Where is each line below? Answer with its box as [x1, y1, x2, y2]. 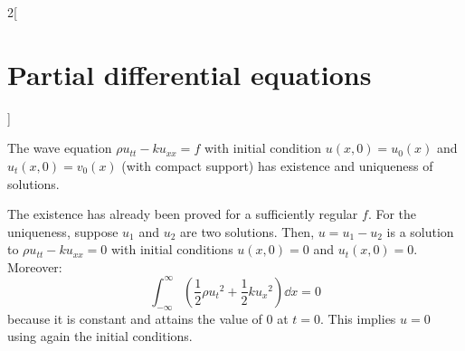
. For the [367, 204, 417, 223]
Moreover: [7, 257, 62, 276]
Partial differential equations [7, 55, 372, 92]
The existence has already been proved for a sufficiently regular [7, 204, 358, 223]
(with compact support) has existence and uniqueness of [121, 156, 433, 175]
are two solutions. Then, [180, 222, 315, 241]
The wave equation [7, 138, 112, 157]
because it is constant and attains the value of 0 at [7, 308, 289, 327]
